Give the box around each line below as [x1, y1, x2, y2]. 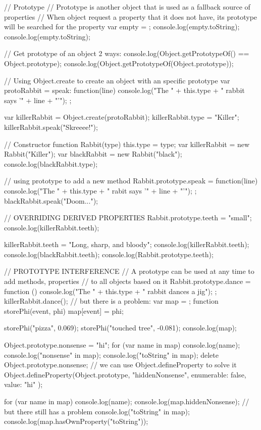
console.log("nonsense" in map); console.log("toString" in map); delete [4, 349, 219, 360]
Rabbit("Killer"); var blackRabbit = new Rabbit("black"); [4, 149, 182, 159]
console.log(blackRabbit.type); [4, 158, 98, 169]
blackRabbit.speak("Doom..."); [4, 195, 98, 206]
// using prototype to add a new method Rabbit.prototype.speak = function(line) [4, 175, 258, 186]
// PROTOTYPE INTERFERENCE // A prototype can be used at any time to [4, 266, 254, 276]
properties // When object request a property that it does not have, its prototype [4, 11, 257, 22]
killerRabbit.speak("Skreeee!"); [4, 121, 98, 132]
